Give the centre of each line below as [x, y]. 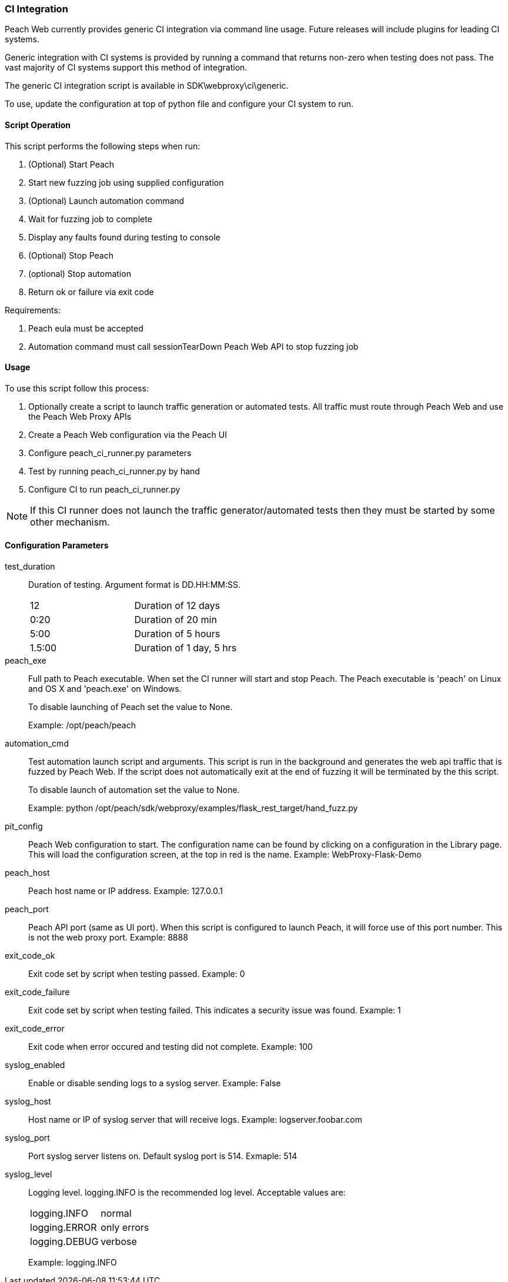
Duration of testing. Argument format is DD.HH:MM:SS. [134, 585]
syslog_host [28, 1102]
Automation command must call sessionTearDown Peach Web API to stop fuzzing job [193, 346]
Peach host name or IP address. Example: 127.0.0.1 [126, 891]
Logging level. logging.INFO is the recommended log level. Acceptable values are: [187, 1193]
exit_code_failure [37, 992]
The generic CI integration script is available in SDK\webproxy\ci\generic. [147, 86]
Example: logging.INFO [73, 1263]
